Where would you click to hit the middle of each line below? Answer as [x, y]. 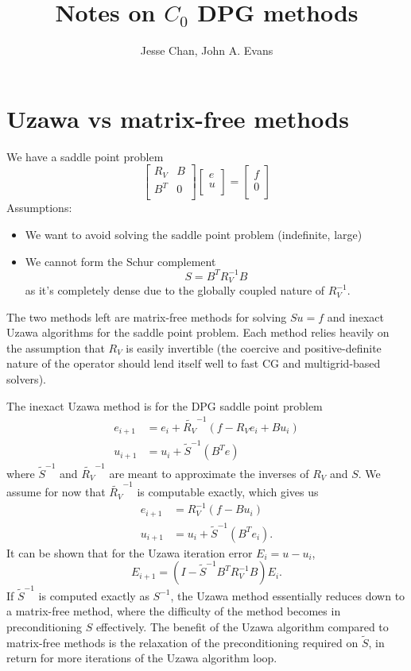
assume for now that [56, 492]
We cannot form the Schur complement [120, 261]
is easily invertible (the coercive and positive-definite [254, 347]
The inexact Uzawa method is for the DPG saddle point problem [165, 405]
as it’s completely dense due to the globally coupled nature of [175, 290]
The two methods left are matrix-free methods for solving [147, 316]
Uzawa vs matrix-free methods [178, 118]
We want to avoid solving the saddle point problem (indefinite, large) [194, 234]
